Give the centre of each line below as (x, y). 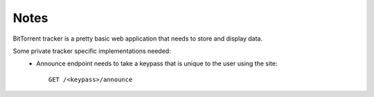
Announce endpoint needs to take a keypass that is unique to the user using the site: (157, 64)
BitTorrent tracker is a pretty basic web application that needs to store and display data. (138, 39)
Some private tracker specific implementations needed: (92, 51)
